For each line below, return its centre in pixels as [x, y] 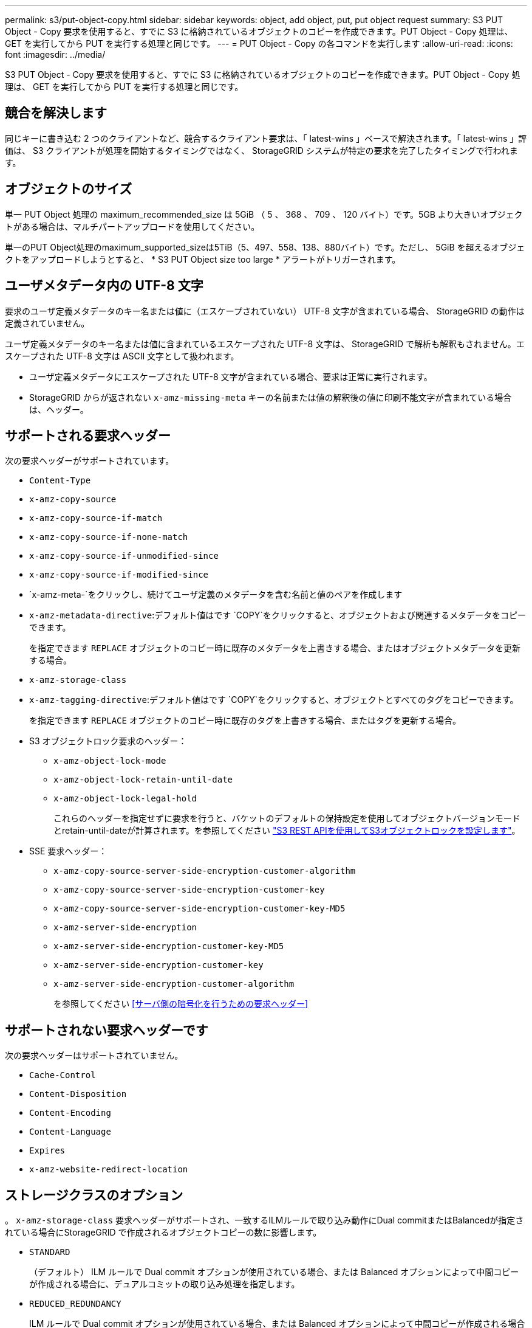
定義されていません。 [47, 323]
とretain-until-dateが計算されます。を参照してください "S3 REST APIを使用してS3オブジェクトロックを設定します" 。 [287, 831]
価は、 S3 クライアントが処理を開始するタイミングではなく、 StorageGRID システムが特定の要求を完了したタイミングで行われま [261, 150]
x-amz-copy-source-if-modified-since [119, 575]
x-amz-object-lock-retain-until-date [143, 780]
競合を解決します [56, 113]
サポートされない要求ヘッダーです [107, 1030]
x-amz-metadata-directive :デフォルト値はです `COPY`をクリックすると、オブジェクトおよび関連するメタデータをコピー [278, 615]
